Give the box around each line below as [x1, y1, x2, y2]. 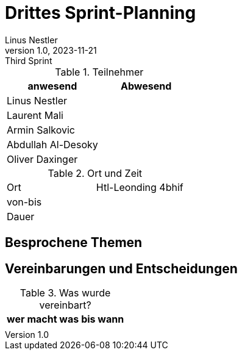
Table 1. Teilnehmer [55, 65, 144, 78]
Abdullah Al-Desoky [7, 138, 98, 151]
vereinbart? [39, 299, 91, 312]
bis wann [81, 313, 124, 326]
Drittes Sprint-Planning [5, 2, 196, 23]
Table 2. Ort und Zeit [48, 167, 143, 179]
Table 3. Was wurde [20, 287, 111, 299]
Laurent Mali [7, 109, 63, 121]
